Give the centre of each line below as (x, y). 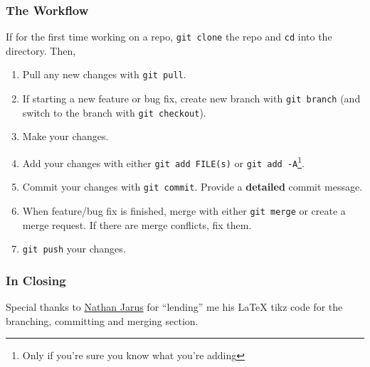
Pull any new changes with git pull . (104, 74)
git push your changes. (74, 249)
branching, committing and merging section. (102, 320)
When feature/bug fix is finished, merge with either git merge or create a (184, 211)
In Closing (36, 280)
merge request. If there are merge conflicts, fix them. (137, 224)
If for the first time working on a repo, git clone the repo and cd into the (169, 37)
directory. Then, (41, 50)
